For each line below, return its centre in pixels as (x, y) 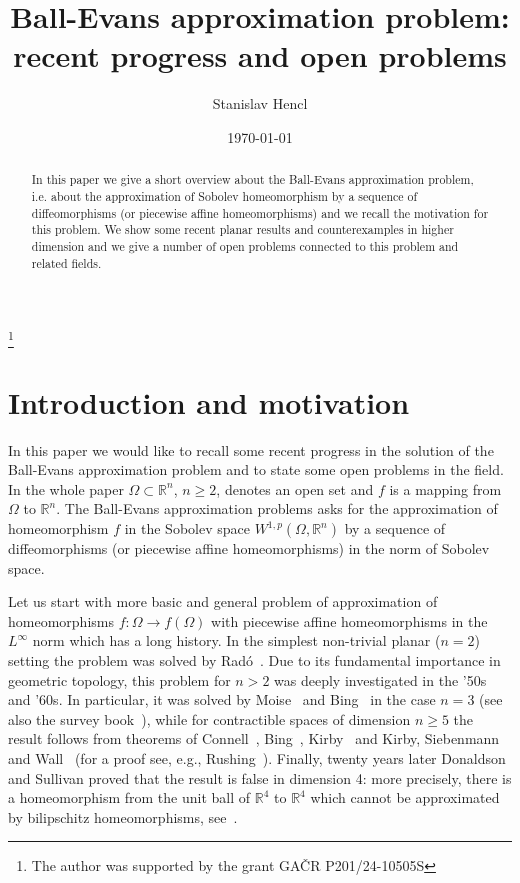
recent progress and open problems (260, 55)
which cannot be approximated (405, 797)
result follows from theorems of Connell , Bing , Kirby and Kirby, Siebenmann (254, 738)
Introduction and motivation (209, 401)
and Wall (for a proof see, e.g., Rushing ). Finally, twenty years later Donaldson (257, 758)
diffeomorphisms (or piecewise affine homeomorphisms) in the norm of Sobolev (249, 548)
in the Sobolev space (187, 528)
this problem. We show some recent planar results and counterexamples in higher (242, 229)
